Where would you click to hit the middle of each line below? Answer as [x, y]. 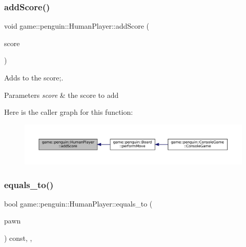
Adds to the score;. [34, 77]
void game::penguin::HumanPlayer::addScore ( [77, 26]
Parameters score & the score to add [61, 95]
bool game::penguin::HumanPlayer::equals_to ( [78, 203]
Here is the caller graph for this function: [69, 112]
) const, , [18, 238]
